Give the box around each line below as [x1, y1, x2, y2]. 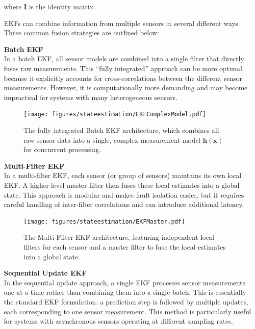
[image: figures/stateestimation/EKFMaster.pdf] [24, 218, 185, 225]
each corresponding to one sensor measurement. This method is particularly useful [4, 306, 251, 316]
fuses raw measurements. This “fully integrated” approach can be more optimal [4, 63, 242, 73]
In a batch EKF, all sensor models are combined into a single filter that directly [4, 53, 244, 64]
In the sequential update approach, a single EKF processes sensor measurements [4, 277, 245, 287]
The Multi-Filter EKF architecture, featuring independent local [24, 232, 214, 242]
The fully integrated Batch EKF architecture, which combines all [24, 125, 219, 135]
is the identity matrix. [29, 1, 95, 11]
